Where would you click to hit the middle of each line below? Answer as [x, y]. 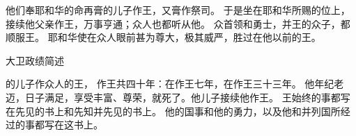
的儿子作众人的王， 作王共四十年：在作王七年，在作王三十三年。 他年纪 [170, 84]
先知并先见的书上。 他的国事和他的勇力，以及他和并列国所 [207, 111]
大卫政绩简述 [35, 60]
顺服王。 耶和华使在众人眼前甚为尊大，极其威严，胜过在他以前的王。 [163, 37]
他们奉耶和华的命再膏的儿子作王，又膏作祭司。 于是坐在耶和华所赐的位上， [178, 10]
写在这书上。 [73, 125]
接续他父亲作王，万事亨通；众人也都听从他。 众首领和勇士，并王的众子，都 [178, 23]
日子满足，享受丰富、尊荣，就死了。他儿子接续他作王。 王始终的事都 [183, 97]
